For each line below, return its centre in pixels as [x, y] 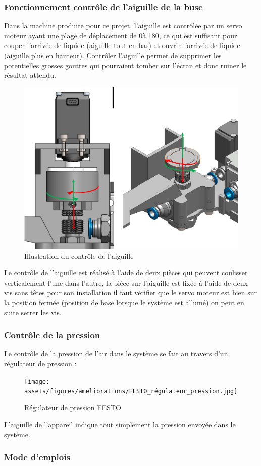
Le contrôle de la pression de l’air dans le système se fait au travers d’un [116, 354]
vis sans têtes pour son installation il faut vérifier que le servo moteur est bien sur [131, 292]
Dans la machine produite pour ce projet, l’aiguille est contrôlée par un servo [123, 26]
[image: [37, 381]
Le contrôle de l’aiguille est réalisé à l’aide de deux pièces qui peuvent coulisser [126, 273]
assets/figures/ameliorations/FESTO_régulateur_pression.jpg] [131, 391]
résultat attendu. [30, 75]
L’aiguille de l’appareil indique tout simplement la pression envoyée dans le [120, 424]
